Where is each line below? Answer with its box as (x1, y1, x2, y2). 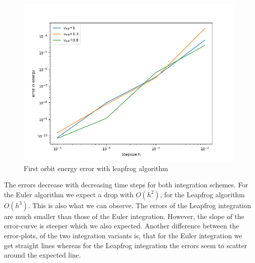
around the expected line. (4, 250, 81, 260)
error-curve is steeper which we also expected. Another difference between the (4, 220, 239, 231)
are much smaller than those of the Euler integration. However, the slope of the (4, 211, 245, 221)
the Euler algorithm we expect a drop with (4, 189, 134, 199)
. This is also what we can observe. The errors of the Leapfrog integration (28, 200, 252, 210)
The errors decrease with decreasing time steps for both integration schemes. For (4, 179, 249, 190)
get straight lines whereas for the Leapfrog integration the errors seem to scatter (4, 240, 247, 250)
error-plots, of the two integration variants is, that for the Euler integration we (4, 230, 242, 240)
